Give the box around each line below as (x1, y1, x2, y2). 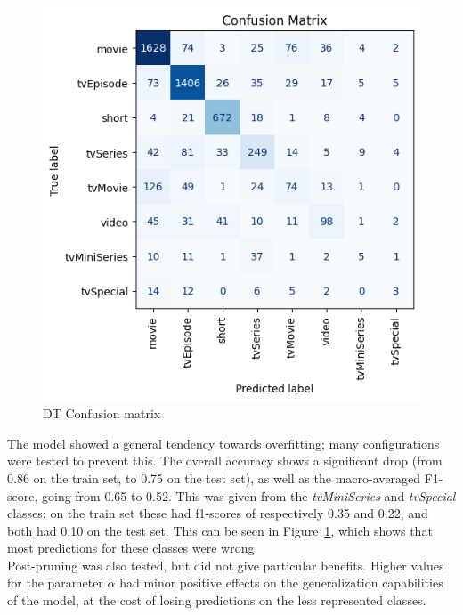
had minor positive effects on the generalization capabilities (119, 573, 443, 592)
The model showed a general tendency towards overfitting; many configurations (7, 433, 440, 452)
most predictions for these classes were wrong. (7, 538, 258, 557)
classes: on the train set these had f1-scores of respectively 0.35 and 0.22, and (7, 504, 428, 522)
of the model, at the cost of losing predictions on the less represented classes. (7, 591, 426, 610)
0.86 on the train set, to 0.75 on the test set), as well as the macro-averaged (7, 468, 420, 487)
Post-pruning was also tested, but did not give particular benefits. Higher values (7, 555, 444, 574)
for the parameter (7, 573, 103, 592)
